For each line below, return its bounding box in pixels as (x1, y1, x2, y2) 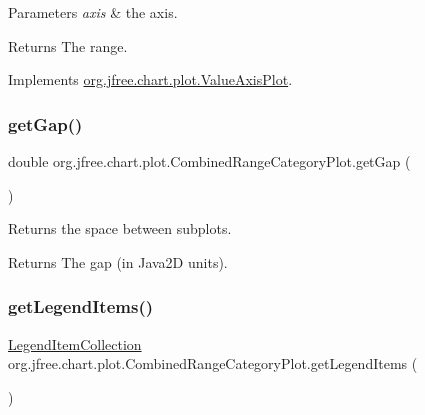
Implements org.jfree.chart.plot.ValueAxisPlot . (8, 69, 293, 90)
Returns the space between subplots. (8, 218, 232, 239)
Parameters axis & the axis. (8, 2, 178, 22)
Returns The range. (8, 35, 128, 56)
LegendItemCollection (8, 333, 142, 354)
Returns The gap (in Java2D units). (8, 251, 228, 272)
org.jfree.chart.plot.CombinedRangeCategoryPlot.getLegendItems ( (8, 353, 418, 374)
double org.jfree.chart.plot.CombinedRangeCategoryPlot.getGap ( (8, 151, 411, 171)
